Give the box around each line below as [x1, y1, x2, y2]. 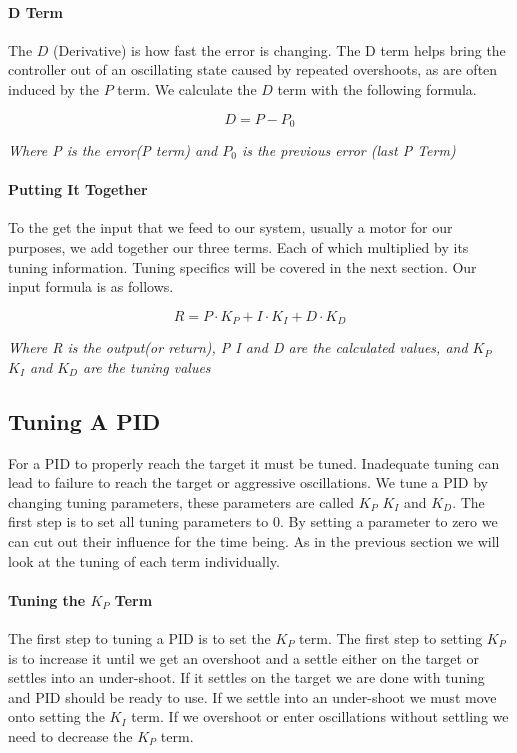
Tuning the [8, 589, 86, 610]
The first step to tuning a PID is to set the [8, 628, 271, 648]
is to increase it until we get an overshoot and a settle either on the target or [8, 647, 480, 668]
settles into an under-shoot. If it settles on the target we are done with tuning [8, 667, 485, 688]
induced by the [8, 78, 100, 99]
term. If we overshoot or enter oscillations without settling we [131, 706, 509, 727]
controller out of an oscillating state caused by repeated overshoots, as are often [8, 59, 498, 80]
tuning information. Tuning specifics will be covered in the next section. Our [8, 256, 477, 277]
